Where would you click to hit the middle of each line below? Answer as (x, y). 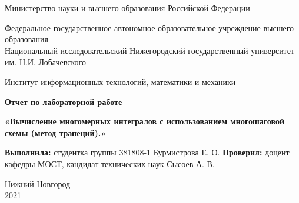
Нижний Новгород (38, 183)
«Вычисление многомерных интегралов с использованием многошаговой (144, 121)
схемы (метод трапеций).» (56, 132)
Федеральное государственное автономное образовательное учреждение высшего (149, 27)
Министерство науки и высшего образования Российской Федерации (127, 8)
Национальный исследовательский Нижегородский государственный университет (150, 50)
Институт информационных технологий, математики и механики (120, 81)
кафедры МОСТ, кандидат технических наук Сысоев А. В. (110, 163)
